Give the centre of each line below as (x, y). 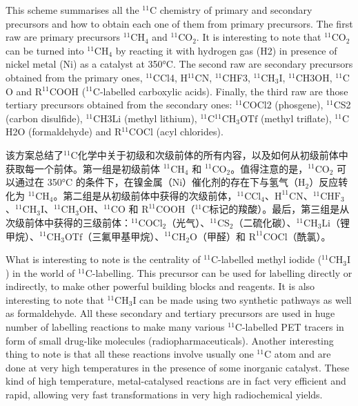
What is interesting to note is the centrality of (103, 259)
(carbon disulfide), (44, 118)
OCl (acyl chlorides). (179, 132)
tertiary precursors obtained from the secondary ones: (119, 105)
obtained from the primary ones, (74, 77)
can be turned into (45, 50)
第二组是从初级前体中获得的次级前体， (150, 195)
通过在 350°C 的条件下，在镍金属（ (93, 182)
